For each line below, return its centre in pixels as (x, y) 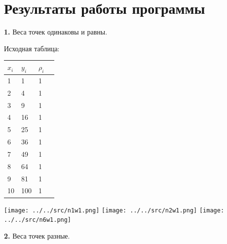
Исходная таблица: (32, 48)
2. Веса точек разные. (37, 235)
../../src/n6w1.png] (38, 220)
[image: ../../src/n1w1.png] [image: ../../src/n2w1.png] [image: (114, 210)
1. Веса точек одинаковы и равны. (56, 32)
